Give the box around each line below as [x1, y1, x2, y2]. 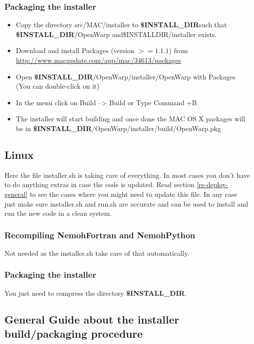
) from [169, 45, 188, 56]
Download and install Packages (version [16, 45, 135, 56]
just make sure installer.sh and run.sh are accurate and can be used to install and [4, 198, 249, 209]
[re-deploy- [196, 179, 229, 190]
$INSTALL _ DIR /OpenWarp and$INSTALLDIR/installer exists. [16, 29, 217, 39]
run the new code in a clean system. [4, 208, 112, 218]
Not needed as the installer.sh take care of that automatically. [4, 248, 190, 258]
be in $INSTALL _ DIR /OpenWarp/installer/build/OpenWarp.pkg [16, 123, 221, 133]
